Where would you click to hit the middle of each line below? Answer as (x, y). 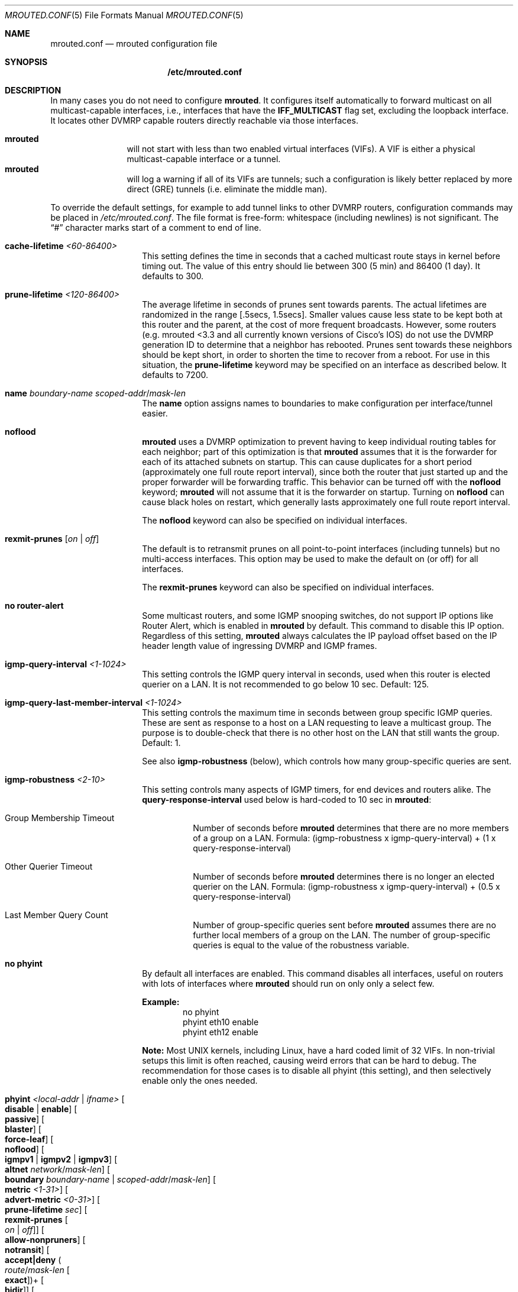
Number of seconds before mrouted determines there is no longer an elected (344, 876)
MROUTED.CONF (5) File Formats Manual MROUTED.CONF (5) (124, 15)
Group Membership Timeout (60, 818)
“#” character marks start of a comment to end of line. (156, 227)
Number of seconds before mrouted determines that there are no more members (351, 828)
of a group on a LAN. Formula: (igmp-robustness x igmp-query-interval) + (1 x (344, 838)
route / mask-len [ (37, 1270)
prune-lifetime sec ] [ (46, 1209)
